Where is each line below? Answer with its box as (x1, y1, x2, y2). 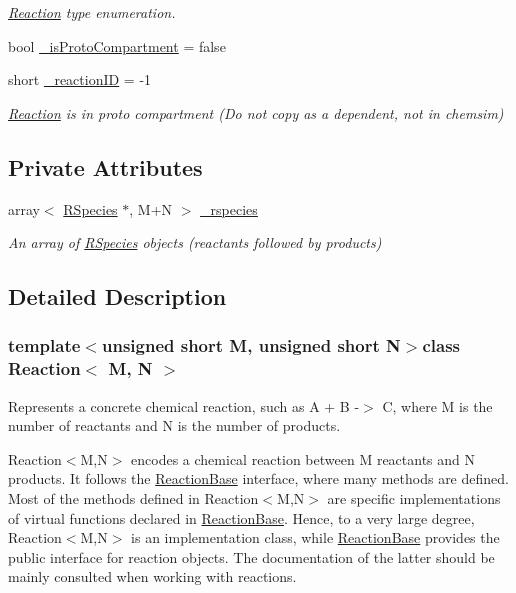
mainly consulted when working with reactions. (8, 566, 297, 587)
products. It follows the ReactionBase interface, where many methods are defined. (8, 468, 509, 489)
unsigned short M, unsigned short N (101, 333, 401, 358)
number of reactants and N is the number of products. (8, 415, 341, 436)
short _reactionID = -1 (8, 69, 152, 90)
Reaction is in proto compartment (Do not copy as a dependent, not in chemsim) (8, 102, 504, 123)
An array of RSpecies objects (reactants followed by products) (8, 232, 382, 253)
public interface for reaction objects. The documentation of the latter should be (8, 546, 495, 567)
